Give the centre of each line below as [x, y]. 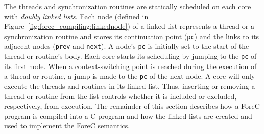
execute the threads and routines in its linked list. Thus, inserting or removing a [130, 86]
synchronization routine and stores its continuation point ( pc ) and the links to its [132, 36]
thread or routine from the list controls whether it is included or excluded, [121, 96]
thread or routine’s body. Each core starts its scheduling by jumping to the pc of [130, 56]
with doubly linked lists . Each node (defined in [76, 16]
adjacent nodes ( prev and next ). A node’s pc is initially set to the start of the [127, 46]
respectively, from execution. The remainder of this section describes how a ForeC [132, 106]
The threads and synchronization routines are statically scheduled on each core [128, 6]
